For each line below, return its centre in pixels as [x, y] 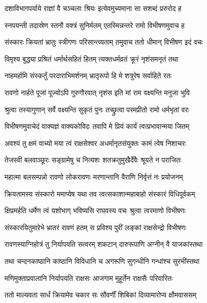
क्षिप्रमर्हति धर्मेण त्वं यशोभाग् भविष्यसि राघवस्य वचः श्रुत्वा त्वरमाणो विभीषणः [95, 210]
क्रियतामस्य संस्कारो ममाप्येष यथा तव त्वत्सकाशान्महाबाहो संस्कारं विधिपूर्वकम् [100, 193]
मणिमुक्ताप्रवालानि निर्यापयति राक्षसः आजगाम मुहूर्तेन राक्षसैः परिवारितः [89, 278]
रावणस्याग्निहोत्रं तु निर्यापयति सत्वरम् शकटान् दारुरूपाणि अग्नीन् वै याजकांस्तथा [104, 244]
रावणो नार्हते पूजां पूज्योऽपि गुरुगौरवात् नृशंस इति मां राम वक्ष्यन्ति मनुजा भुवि [97, 92]
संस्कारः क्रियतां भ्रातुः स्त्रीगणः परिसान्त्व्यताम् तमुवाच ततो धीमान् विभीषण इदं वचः [104, 42]
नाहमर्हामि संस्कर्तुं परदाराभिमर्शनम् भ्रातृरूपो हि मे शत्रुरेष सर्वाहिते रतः [88, 75]
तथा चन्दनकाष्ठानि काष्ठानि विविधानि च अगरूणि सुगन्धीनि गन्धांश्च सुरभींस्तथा [102, 261]
